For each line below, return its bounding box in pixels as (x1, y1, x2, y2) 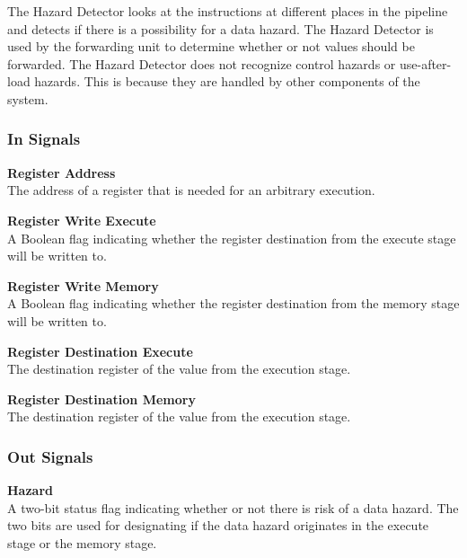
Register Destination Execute (7, 341, 193, 360)
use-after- (399, 54, 452, 73)
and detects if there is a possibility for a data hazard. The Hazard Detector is (7, 19, 434, 38)
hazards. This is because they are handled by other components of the (34, 72, 420, 91)
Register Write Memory (7, 276, 159, 295)
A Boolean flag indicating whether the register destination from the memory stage (7, 294, 460, 313)
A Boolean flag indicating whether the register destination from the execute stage (7, 228, 456, 247)
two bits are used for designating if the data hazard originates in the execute (7, 516, 429, 535)
